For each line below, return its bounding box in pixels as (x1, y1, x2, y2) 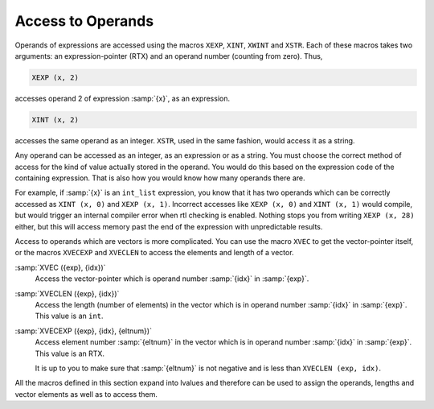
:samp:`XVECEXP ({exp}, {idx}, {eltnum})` (14, 326, 153, 336)
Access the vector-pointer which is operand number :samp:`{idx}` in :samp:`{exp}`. (35, 274, 309, 283)
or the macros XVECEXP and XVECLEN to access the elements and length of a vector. (14, 248, 294, 258)
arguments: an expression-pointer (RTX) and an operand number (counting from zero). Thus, (14, 51, 323, 60)
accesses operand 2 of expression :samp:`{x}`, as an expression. (14, 93, 231, 103)
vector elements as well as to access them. (14, 389, 158, 399)
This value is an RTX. (35, 349, 104, 358)
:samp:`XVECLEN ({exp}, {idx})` (14, 288, 120, 298)
